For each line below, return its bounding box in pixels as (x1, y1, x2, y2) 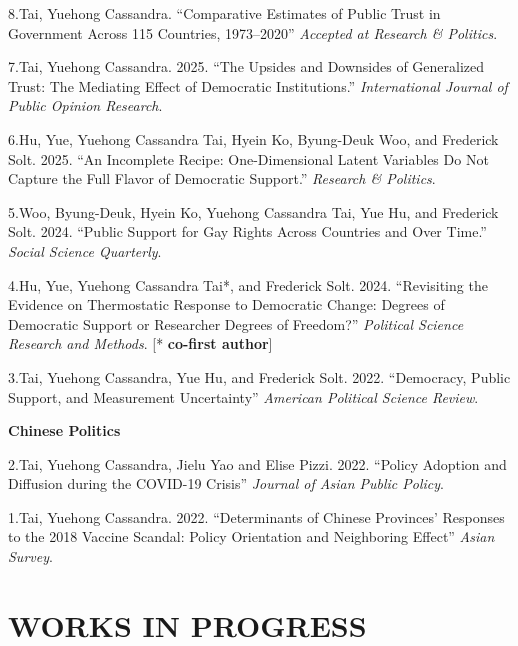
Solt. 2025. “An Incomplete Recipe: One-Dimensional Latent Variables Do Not (8, 148, 489, 169)
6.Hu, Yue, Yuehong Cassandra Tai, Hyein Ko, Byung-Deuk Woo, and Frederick (8, 128, 499, 149)
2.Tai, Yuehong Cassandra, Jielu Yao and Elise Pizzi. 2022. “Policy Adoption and (8, 453, 507, 474)
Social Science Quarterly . (8, 240, 162, 261)
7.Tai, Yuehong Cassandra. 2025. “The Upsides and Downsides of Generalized (8, 56, 485, 77)
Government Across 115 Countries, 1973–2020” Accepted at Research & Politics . (8, 22, 498, 43)
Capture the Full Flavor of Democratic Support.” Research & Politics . (8, 168, 436, 189)
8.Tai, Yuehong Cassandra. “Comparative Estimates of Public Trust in (8, 3, 441, 23)
